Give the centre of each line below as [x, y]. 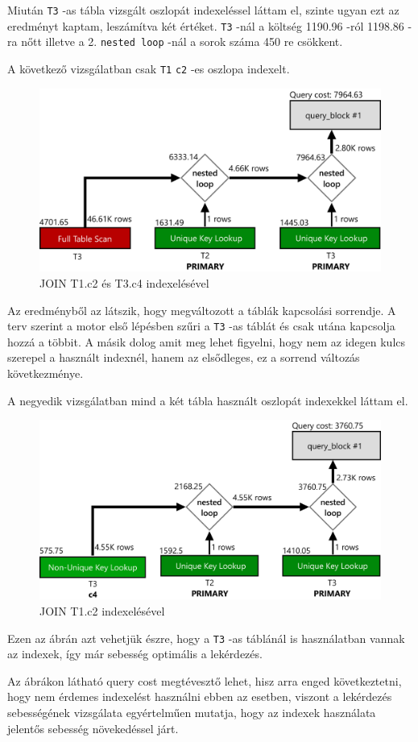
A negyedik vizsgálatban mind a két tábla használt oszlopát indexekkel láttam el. [208, 400]
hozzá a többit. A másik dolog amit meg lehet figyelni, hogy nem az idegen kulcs [207, 341]
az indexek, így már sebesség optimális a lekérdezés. [135, 654]
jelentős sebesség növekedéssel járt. [93, 728]
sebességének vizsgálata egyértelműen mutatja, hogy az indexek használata [192, 712]
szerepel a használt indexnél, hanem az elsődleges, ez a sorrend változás [184, 357]
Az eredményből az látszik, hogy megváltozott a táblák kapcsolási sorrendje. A [202, 310]
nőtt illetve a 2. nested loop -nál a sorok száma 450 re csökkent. [182, 41]
